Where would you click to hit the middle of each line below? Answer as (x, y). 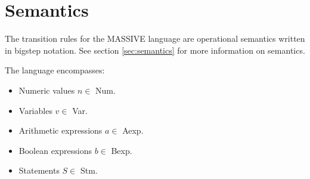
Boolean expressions (55, 150)
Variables (35, 110)
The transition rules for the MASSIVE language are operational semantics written (155, 38)
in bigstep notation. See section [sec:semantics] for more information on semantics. (155, 50)
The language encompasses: (55, 70)
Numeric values (47, 90)
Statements (39, 170)
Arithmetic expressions (61, 130)
